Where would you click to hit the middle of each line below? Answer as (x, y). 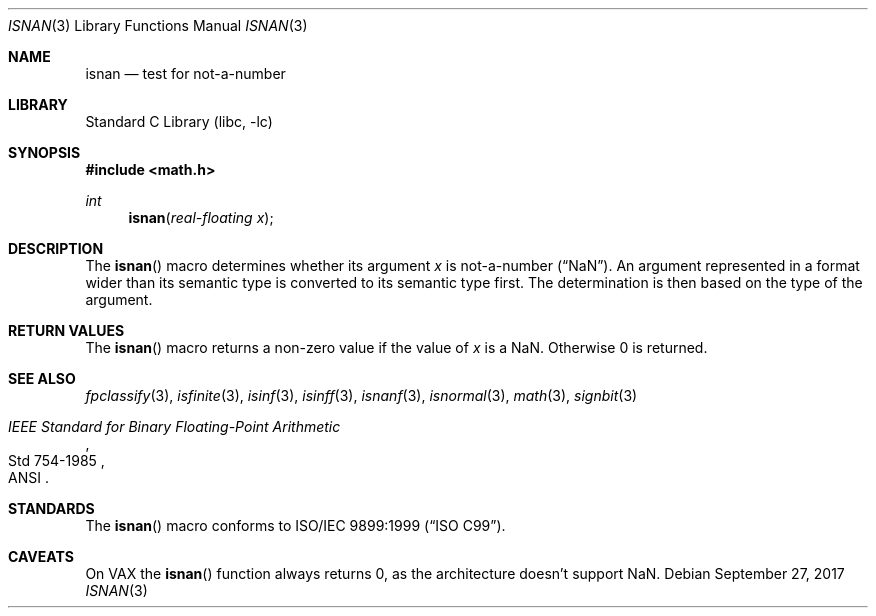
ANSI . (28, 477)
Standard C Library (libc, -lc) (179, 121)
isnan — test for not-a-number (185, 73)
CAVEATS (41, 556)
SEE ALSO (42, 378)
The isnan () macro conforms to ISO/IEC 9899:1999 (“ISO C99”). (295, 525)
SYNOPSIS (44, 152)
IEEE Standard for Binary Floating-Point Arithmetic (174, 426)
